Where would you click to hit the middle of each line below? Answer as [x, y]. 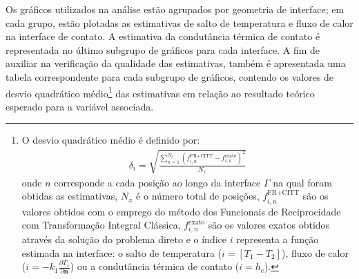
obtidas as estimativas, [70, 196]
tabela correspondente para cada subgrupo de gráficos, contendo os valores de [170, 76]
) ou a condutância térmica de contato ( [155, 266]
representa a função [278, 239]
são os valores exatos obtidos [269, 225]
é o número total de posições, [198, 196]
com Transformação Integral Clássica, [101, 225]
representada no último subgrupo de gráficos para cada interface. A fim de [163, 49]
